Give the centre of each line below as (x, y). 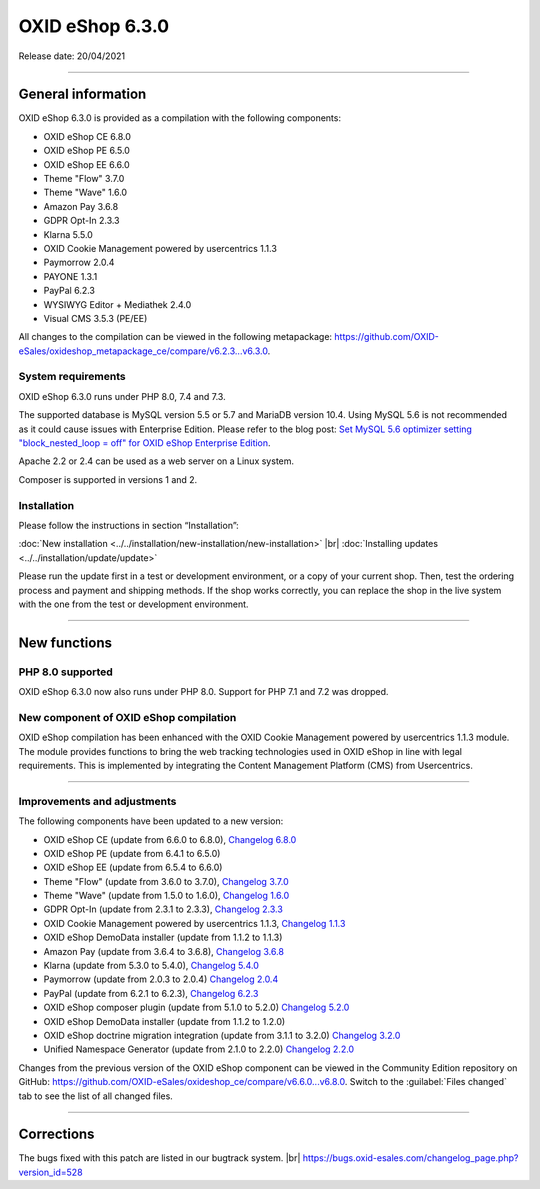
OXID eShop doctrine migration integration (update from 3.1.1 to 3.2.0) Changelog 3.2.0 (222, 1035)
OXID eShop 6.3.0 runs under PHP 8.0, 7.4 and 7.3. (122, 396)
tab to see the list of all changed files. (96, 1096)
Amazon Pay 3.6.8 (81, 206)
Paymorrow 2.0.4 (79, 262)
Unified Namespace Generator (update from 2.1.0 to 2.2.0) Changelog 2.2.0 (199, 1049)
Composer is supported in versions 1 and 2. (108, 479)
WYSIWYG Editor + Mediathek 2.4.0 (117, 304)
